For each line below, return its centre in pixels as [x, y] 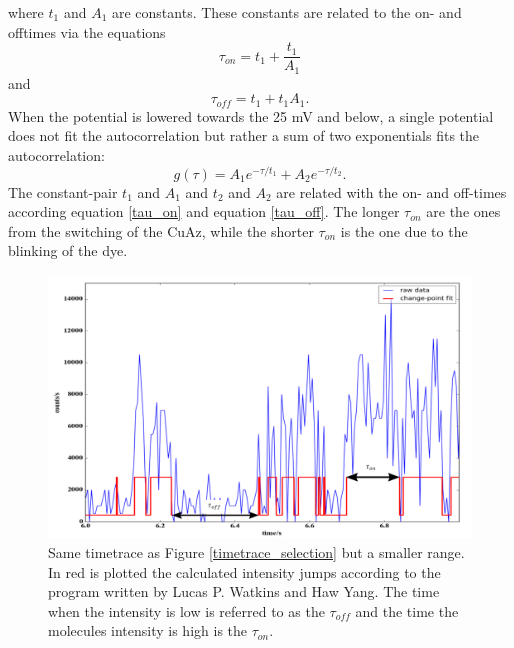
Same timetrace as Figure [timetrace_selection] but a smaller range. [256, 551]
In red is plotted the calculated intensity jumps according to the [244, 571]
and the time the [407, 610]
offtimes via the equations [87, 31]
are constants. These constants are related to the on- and [286, 12]
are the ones [463, 211]
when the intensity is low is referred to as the [186, 610]
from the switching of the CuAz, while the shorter [161, 230]
